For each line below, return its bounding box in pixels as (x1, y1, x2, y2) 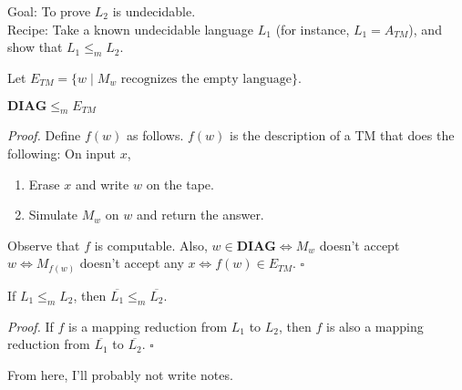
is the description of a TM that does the (230, 126, 455, 145)
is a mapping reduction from (68, 316, 228, 335)
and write (75, 174, 129, 193)
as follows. (126, 126, 184, 145)
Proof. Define (7, 126, 81, 145)
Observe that (7, 235, 80, 254)
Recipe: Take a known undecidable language (7, 19, 254, 38)
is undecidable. (112, 2, 196, 20)
